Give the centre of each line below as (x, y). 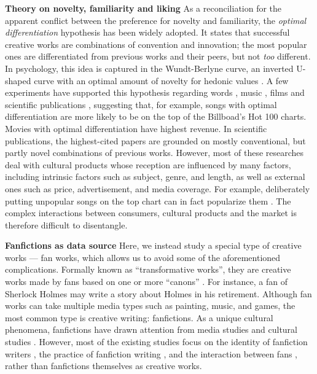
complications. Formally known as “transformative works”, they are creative (148, 269)
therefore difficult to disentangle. (66, 224)
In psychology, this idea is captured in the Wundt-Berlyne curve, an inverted (149, 68)
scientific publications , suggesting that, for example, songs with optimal (141, 104)
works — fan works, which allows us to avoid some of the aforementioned (143, 257)
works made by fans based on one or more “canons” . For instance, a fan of (146, 282)
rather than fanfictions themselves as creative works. (104, 366)
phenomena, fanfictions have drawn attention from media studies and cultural (151, 329)
